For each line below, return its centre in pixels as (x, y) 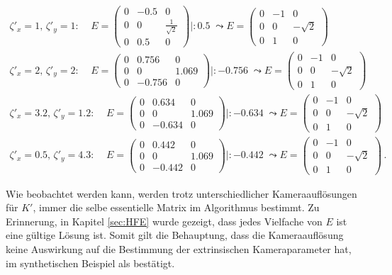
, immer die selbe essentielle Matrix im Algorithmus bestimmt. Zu (176, 207)
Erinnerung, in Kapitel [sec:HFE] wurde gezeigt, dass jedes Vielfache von (164, 221)
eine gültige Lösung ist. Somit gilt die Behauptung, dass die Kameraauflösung (175, 235)
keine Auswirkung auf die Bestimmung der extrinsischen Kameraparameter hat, (179, 249)
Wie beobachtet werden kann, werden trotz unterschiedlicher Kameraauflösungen (181, 193)
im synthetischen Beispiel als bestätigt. (90, 263)
